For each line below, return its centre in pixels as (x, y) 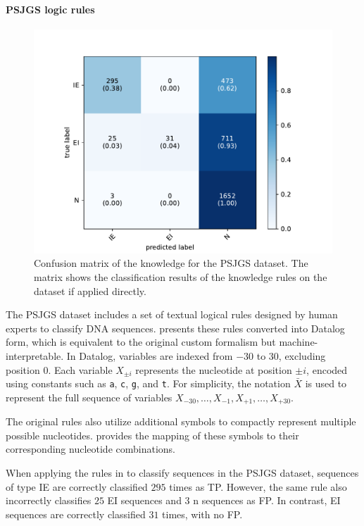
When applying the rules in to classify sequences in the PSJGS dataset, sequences (182, 473)
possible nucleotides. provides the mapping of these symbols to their (152, 435)
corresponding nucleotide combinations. (90, 449)
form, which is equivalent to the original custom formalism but (141, 342)
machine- (299, 342)
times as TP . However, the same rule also (258, 486)
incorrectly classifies (49, 500)
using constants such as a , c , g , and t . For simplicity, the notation (148, 383)
